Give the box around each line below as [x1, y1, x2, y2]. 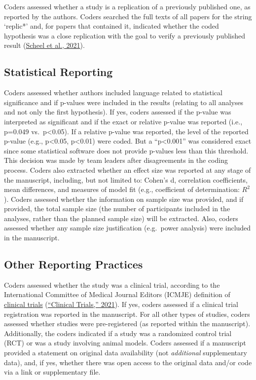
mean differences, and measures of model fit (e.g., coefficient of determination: [4, 184, 240, 194]
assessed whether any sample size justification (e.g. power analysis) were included [4, 223, 251, 233]
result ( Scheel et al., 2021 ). [4, 40, 85, 50]
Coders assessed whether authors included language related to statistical [4, 87, 222, 98]
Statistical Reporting [4, 64, 113, 79]
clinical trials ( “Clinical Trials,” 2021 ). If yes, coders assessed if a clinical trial [4, 299, 238, 309]
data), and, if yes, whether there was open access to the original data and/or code [4, 357, 252, 367]
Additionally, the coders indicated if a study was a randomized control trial [4, 328, 232, 338]
